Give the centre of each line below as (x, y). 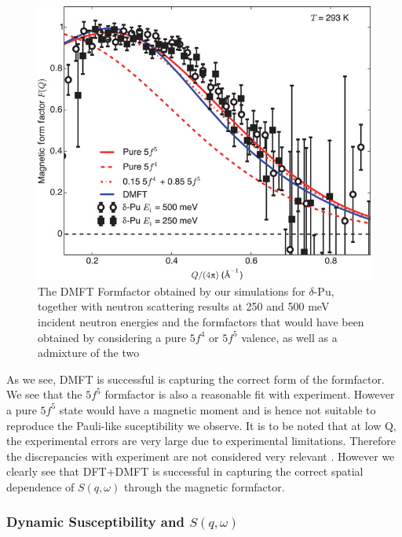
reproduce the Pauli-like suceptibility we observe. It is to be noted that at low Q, (201, 425)
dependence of (40, 486)
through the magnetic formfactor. (204, 486)
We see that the (44, 394)
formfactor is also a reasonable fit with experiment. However (250, 394)
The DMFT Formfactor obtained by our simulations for (172, 291)
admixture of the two (89, 353)
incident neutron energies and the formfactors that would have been (201, 321)
